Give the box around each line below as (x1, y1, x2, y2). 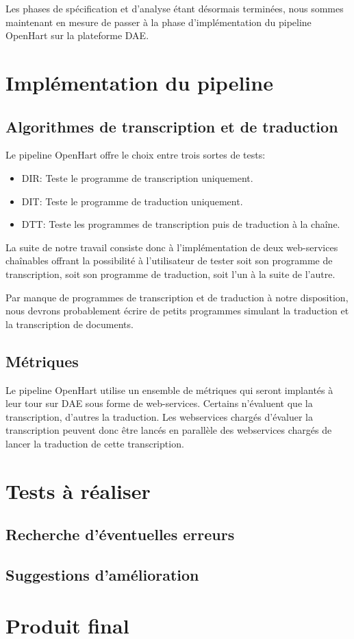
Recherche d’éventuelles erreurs (5, 524, 235, 545)
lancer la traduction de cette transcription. (5, 436, 184, 450)
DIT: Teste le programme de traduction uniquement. (21, 194, 243, 208)
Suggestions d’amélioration (5, 564, 199, 585)
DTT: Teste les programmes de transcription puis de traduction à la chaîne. (21, 217, 340, 231)
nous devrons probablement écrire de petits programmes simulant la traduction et (5, 303, 349, 318)
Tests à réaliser (5, 476, 151, 504)
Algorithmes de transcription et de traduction (5, 115, 338, 137)
